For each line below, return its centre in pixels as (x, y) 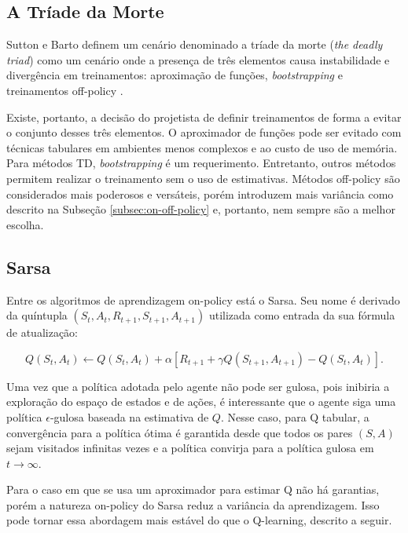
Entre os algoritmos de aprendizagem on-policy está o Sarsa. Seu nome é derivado (203, 299)
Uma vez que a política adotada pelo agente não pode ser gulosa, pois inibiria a (198, 386)
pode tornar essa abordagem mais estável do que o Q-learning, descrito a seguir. (199, 520)
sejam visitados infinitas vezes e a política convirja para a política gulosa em (190, 448)
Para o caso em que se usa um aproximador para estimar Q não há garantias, (193, 489)
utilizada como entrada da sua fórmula (302, 315)
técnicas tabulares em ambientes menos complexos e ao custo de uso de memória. (202, 147)
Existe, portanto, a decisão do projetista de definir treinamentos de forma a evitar (204, 117)
